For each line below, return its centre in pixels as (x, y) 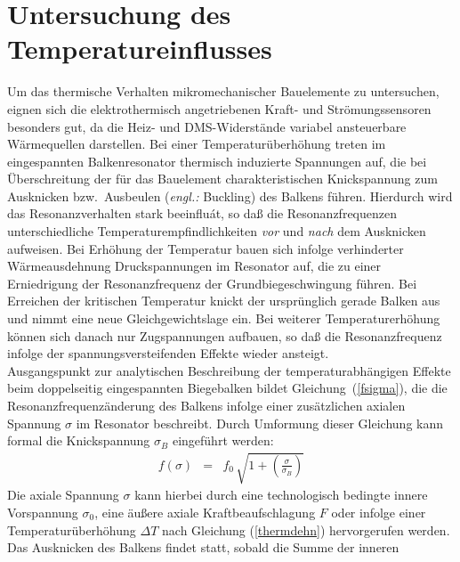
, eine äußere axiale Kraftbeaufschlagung (205, 512)
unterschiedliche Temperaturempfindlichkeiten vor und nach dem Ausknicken (217, 231)
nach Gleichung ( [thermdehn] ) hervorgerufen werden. (306, 529)
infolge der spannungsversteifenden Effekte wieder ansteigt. (168, 353)
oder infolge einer (379, 512)
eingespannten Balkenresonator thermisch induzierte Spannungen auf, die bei (217, 161)
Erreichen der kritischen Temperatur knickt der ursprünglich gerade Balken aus (224, 301)
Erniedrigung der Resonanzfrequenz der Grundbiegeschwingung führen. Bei (212, 283)
